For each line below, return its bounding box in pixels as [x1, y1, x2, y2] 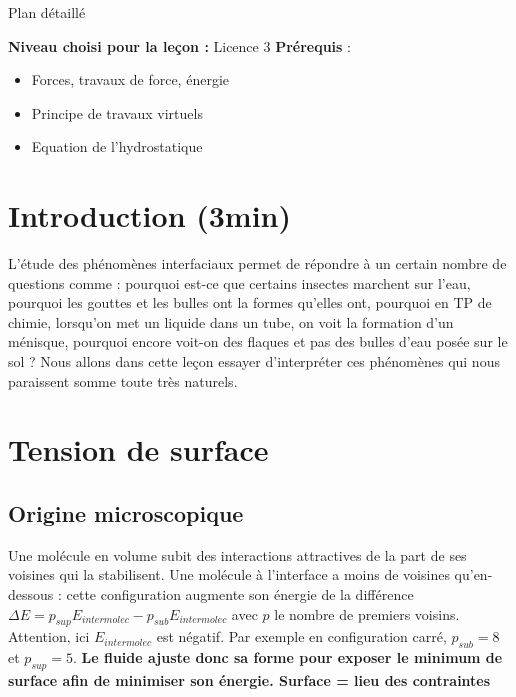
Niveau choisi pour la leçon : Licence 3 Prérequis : [8, 35, 351, 56]
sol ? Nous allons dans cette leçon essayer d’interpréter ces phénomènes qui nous [8, 351, 500, 372]
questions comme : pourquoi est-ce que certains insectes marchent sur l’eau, [8, 272, 471, 293]
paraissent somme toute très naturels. [8, 370, 238, 391]
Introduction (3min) [8, 195, 292, 236]
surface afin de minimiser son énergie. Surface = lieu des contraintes [8, 670, 491, 690]
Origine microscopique [8, 498, 244, 529]
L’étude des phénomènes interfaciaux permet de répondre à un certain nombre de [8, 253, 507, 274]
